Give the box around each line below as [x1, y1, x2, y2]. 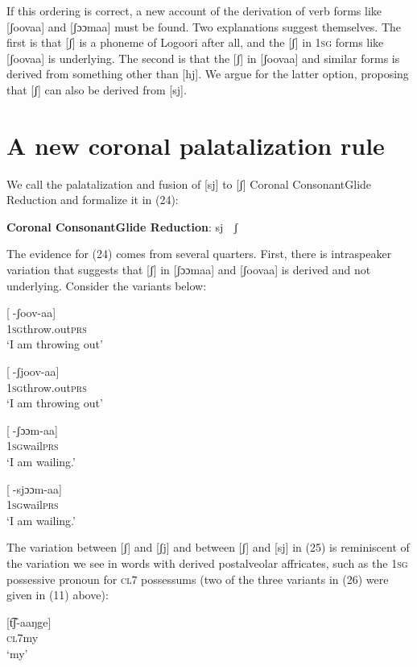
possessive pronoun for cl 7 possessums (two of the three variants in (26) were [6, 570, 389, 587]
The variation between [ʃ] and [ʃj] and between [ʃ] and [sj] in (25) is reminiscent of [6, 539, 410, 556]
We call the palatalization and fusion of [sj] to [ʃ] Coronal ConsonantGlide [6, 175, 372, 192]
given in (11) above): [6, 586, 109, 603]
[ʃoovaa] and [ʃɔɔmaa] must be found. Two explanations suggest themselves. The [6, 18, 402, 35]
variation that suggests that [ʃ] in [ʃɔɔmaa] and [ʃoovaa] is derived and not [6, 261, 371, 278]
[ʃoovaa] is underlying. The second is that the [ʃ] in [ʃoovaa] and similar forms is [6, 49, 400, 66]
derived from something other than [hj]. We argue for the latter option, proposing [6, 65, 409, 82]
